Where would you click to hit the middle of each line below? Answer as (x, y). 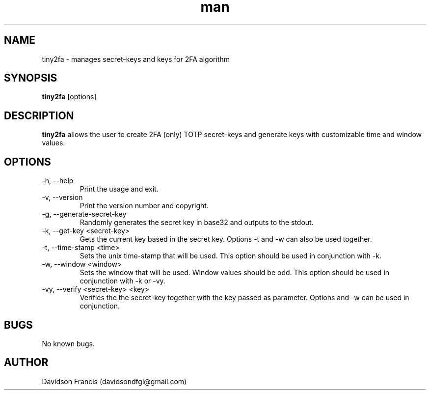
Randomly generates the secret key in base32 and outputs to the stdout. (197, 223)
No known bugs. (68, 343)
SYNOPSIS (31, 78)
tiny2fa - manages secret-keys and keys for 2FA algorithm (136, 59)
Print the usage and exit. (119, 189)
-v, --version (62, 197)
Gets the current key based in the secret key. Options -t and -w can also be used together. (226, 239)
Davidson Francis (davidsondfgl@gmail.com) (114, 381)
